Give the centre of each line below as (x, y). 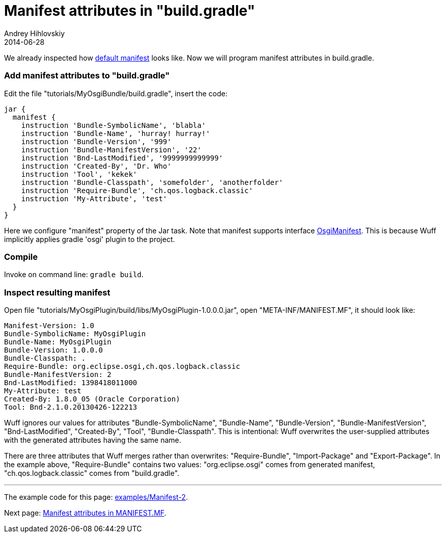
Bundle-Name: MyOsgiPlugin (58, 342)
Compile (21, 257)
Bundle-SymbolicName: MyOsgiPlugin (75, 334)
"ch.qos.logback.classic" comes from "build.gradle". (92, 473)
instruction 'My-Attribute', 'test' (94, 198)
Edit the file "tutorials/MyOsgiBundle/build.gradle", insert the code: (116, 93)
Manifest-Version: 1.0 (49, 326)
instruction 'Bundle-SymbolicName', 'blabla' (114, 125)
